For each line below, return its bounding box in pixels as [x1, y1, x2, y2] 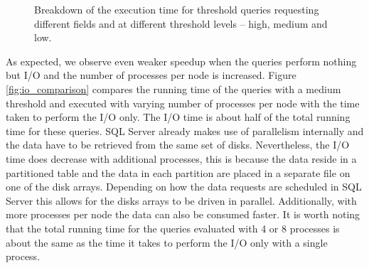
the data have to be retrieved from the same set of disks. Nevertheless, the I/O [6, 137, 350, 152]
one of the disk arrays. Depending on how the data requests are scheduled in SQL [6, 179, 362, 194]
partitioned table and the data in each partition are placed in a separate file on [6, 165, 351, 180]
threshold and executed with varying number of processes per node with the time [6, 95, 360, 110]
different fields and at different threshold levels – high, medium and [34, 16, 328, 31]
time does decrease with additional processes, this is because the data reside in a [6, 151, 357, 166]
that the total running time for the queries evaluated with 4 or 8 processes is [6, 220, 340, 235]
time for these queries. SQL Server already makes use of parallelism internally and [6, 123, 364, 138]
